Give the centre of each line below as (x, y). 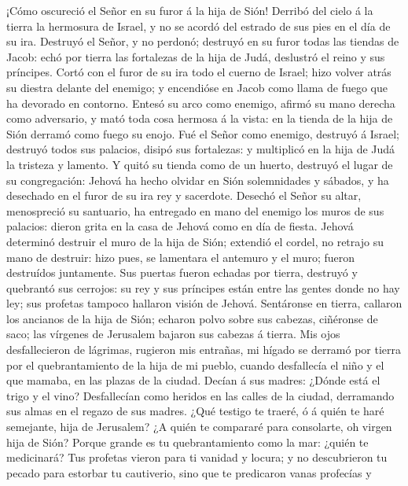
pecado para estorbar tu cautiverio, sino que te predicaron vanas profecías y (189, 472)
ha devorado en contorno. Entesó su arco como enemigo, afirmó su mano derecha (201, 103)
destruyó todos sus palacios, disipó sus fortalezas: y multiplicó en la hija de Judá (201, 149)
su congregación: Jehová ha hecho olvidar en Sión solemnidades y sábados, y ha (198, 180)
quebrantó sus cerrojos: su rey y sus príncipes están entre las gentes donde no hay (203, 287)
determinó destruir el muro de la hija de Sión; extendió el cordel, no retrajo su (195, 241)
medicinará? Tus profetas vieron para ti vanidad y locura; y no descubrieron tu (197, 457)
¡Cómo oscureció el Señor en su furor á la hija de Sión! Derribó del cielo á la (190, 10)
